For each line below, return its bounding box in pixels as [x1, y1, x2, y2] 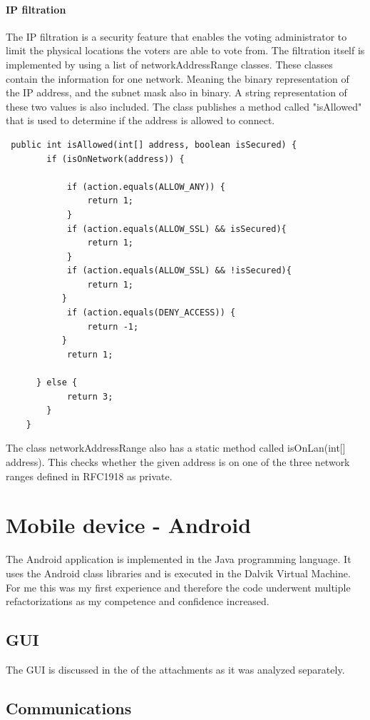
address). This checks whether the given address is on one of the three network [6, 455, 350, 470]
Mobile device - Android [6, 510, 252, 539]
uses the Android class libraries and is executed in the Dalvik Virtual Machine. [6, 565, 351, 580]
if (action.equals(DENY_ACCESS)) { [66, 308, 236, 318]
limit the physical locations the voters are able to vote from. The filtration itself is [6, 43, 365, 58]
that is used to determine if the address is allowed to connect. [6, 113, 275, 128]
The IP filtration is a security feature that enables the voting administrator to [6, 29, 347, 44]
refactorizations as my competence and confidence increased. [6, 594, 269, 609]
